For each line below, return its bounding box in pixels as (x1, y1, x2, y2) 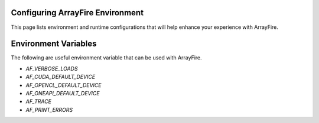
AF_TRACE (25, 98, 51, 105)
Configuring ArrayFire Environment (11, 8, 144, 18)
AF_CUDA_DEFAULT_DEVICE (25, 74, 96, 81)
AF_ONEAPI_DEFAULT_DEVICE (25, 89, 100, 97)
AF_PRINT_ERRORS (25, 106, 73, 113)
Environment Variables (11, 39, 97, 49)
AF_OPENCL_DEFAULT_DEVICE (25, 81, 102, 88)
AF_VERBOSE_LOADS (25, 65, 78, 72)
